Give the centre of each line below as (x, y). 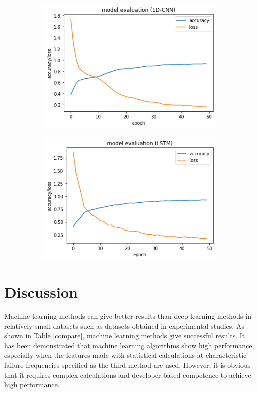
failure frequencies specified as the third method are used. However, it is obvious (127, 365)
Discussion (41, 292)
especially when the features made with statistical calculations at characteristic (125, 355)
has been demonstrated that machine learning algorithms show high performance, (129, 345)
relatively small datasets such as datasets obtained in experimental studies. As (124, 325)
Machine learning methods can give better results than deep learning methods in (128, 316)
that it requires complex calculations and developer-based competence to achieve (128, 375)
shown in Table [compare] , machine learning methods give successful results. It (125, 336)
